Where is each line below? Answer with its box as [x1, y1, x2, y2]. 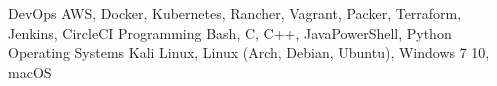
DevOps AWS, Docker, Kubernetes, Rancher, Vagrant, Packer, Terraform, [8, 3, 462, 23]
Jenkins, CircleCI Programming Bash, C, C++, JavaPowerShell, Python [8, 22, 452, 43]
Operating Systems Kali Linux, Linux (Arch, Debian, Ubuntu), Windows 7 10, [8, 42, 490, 63]
